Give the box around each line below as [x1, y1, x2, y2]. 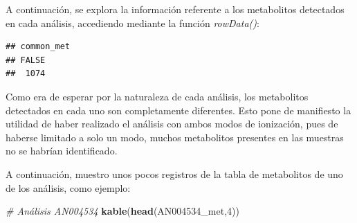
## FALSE [6, 55, 46, 65]
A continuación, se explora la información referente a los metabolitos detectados [6, 2, 345, 16]
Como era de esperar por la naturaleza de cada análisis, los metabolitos [6, 89, 309, 103]
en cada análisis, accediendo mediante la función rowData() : [6, 15, 259, 30]
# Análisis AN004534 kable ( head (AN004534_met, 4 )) [6, 204, 239, 218]
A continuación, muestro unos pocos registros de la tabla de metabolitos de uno [6, 166, 343, 181]
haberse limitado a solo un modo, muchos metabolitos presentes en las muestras [6, 130, 344, 144]
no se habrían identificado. [6, 143, 118, 158]
